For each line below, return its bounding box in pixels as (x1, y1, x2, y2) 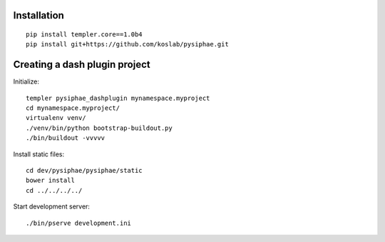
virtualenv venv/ (26, 114, 86, 122)
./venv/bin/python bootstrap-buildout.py (26, 123, 173, 132)
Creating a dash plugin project (13, 59, 150, 71)
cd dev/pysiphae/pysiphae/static (26, 166, 143, 175)
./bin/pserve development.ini (26, 218, 132, 227)
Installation (13, 9, 64, 21)
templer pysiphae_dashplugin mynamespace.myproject (26, 94, 210, 102)
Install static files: (13, 150, 65, 158)
